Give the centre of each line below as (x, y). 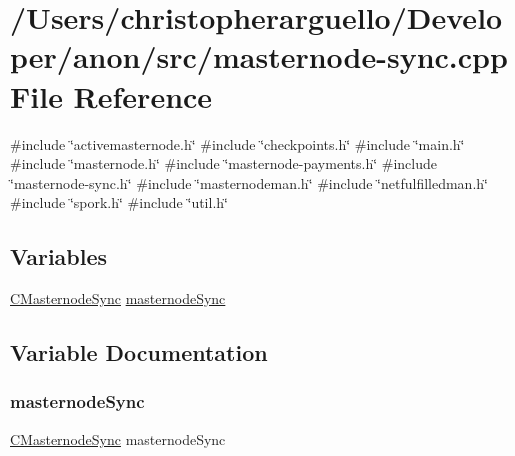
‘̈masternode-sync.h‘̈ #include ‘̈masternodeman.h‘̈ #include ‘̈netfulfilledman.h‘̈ (249, 182)
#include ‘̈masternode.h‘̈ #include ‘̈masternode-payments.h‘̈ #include (223, 163)
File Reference (111, 95)
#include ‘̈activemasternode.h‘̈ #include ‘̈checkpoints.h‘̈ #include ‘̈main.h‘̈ (237, 143)
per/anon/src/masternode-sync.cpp (259, 56)
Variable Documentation (139, 352)
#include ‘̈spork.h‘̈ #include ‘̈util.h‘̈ (119, 202)
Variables (59, 256)
